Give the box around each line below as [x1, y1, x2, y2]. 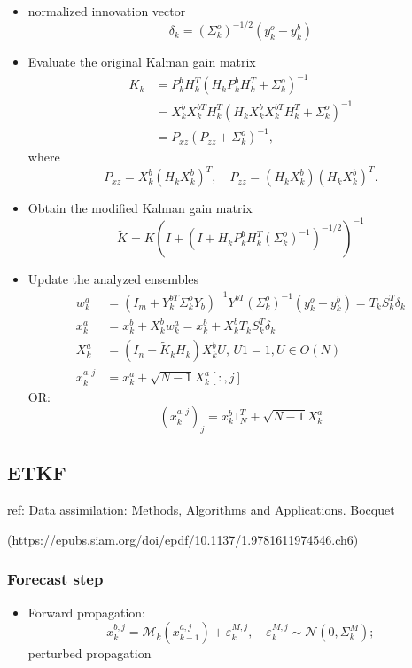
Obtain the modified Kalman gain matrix [27, 199, 253, 217]
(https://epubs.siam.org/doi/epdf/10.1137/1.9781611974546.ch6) [7, 530, 359, 548]
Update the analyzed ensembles [27, 270, 199, 288]
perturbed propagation [27, 644, 152, 663]
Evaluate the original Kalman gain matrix [27, 52, 256, 71]
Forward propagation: [27, 602, 145, 621]
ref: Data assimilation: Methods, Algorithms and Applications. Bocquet [7, 500, 395, 519]
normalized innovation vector [27, 2, 186, 20]
